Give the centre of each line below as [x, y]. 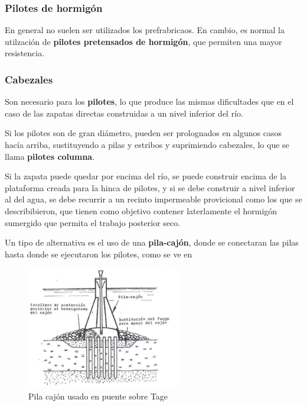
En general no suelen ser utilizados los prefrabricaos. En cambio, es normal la [145, 30]
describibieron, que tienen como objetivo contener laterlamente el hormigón [141, 210]
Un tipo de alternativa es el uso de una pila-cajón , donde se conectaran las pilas [152, 242]
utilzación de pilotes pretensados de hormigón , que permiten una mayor [143, 41]
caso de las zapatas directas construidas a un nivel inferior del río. [124, 113]
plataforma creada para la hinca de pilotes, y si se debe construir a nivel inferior [150, 187]
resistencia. [25, 53]
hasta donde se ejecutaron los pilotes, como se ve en [99, 254]
